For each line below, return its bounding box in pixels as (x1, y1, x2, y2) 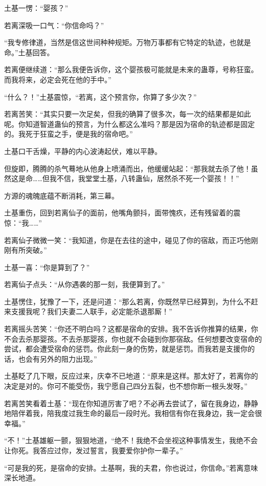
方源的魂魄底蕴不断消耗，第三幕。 (4, 190, 119, 201)
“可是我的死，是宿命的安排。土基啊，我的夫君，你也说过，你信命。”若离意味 (4, 462, 258, 473)
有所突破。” (11, 245, 47, 255)
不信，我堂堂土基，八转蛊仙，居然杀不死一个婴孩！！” (56, 173, 239, 184)
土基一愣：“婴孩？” (4, 3, 69, 13)
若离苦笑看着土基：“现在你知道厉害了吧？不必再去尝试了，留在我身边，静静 (4, 397, 258, 408)
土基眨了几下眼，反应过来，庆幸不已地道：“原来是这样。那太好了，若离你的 (4, 370, 258, 381)
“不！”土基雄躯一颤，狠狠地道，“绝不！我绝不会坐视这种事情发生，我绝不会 (4, 435, 258, 446)
